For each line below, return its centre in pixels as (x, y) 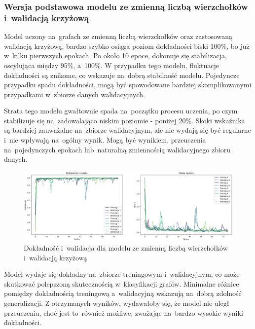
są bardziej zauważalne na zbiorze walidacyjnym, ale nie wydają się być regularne (127, 130)
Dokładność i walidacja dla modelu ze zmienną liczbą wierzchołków (126, 248)
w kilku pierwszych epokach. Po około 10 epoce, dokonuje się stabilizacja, (115, 55)
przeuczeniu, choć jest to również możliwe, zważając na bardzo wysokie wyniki (124, 312)
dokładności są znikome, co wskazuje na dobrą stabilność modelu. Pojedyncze (122, 75)
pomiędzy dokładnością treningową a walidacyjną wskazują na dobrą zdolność (123, 293)
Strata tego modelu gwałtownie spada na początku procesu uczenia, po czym (121, 111)
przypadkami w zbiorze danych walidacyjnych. (74, 94)
